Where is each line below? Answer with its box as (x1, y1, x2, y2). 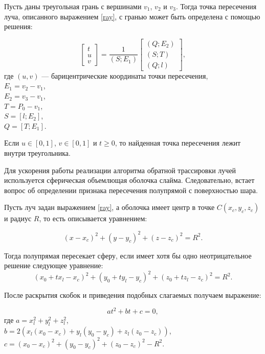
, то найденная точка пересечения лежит (115, 137, 241, 148)
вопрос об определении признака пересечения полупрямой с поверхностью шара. (4, 184, 258, 195)
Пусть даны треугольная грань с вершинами (4, 1, 142, 11)
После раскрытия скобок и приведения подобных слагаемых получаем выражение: (4, 290, 261, 300)
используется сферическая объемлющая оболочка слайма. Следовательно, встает (4, 175, 255, 185)
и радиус (4, 213, 32, 224)
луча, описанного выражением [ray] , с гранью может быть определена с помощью (4, 11, 260, 21)
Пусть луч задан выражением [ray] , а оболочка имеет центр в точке (4, 202, 215, 213)
